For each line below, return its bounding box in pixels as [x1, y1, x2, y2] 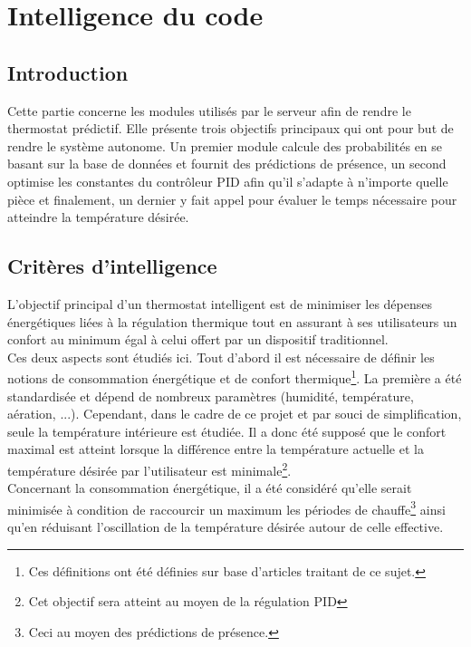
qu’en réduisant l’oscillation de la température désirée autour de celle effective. [7, 517, 444, 536]
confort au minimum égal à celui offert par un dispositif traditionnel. [7, 330, 389, 349]
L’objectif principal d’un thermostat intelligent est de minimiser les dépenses [7, 294, 432, 313]
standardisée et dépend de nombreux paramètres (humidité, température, [7, 386, 414, 405]
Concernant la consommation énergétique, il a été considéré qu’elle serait [7, 478, 412, 497]
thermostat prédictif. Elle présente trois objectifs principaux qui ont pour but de [7, 119, 454, 138]
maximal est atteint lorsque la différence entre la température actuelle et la [7, 439, 424, 459]
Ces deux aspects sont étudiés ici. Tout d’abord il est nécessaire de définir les [7, 347, 435, 366]
